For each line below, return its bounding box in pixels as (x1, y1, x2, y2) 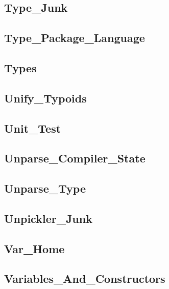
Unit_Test (4, 120, 61, 136)
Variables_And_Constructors (4, 271, 165, 286)
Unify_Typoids (4, 90, 87, 106)
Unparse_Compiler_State (4, 150, 146, 166)
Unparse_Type (4, 180, 86, 196)
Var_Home (4, 240, 65, 256)
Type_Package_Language (4, 30, 145, 46)
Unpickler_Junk (4, 210, 92, 226)
